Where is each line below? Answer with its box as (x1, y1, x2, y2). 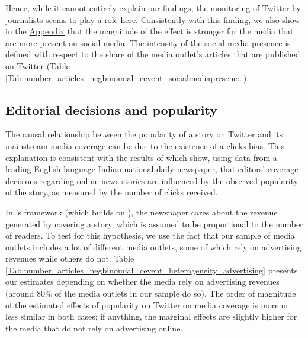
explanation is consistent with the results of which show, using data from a (5, 151, 277, 163)
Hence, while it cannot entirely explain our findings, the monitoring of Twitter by (5, 2, 301, 14)
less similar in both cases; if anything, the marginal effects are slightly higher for (5, 310, 297, 323)
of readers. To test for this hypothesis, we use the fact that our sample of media (5, 229, 295, 242)
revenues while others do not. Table (5, 252, 134, 265)
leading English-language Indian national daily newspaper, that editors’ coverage (5, 163, 299, 175)
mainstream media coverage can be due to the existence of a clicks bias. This (5, 139, 284, 152)
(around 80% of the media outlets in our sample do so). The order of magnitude (5, 287, 296, 300)
